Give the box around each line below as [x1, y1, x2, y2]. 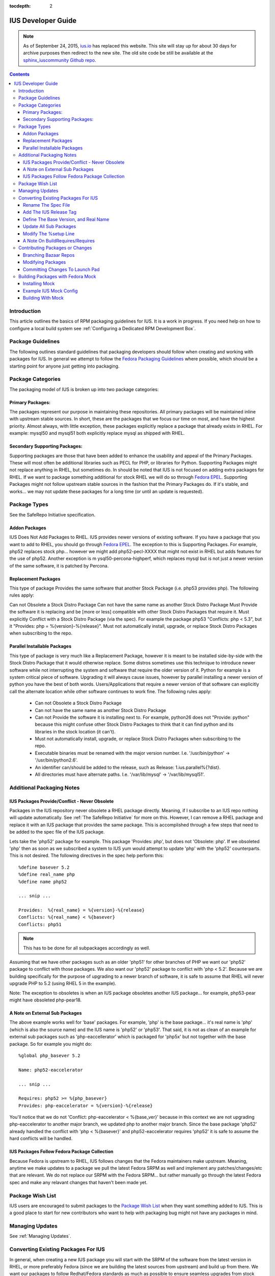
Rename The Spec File [23, 202, 70, 208]
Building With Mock [23, 295, 64, 301]
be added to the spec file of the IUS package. [9, 829, 105, 835]
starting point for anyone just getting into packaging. [9, 363, 120, 369]
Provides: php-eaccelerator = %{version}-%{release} [18, 1102, 153, 1109]
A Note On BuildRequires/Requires [23, 237, 95, 243]
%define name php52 [18, 878, 67, 885]
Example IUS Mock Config [23, 287, 78, 293]
